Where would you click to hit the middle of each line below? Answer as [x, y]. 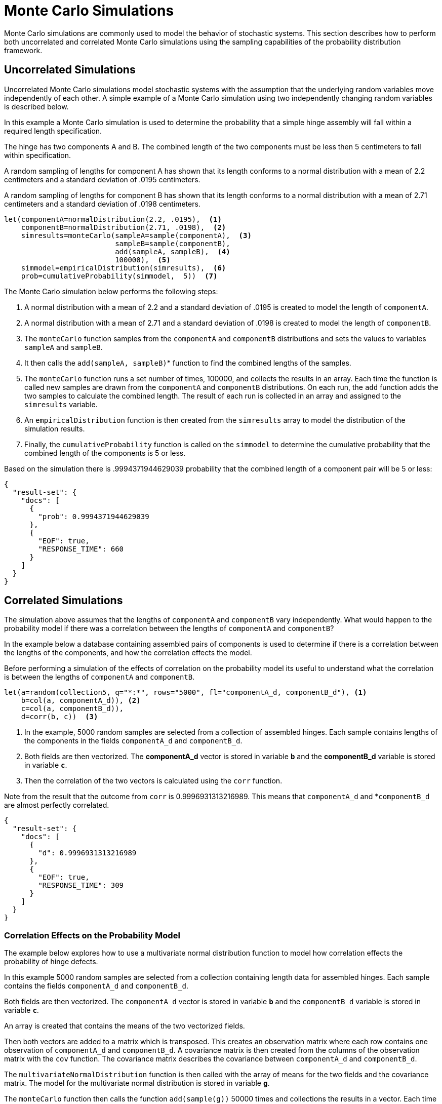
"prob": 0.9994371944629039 [94, 516]
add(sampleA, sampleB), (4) [173, 251]
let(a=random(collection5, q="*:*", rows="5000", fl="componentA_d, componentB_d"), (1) [186, 693]
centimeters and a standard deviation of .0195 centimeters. [102, 179]
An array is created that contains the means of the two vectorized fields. [125, 1026]
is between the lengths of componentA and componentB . [99, 677]
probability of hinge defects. [51, 962]
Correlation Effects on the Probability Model [92, 935]
